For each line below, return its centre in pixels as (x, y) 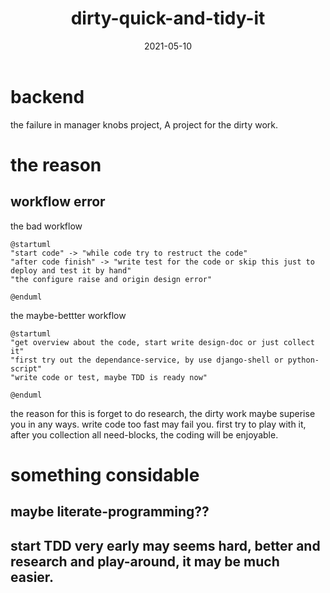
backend (47, 96)
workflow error (58, 202)
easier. (32, 577)
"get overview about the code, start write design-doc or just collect (162, 342)
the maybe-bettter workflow (68, 315)
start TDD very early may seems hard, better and (165, 545)
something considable (105, 474)
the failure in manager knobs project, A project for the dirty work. (144, 124)
